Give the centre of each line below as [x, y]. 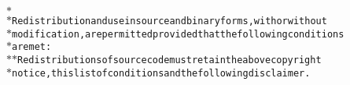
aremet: [32, 47]
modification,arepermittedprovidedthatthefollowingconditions [178, 34]
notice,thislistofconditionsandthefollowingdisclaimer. [161, 73]
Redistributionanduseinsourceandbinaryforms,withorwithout [169, 21]
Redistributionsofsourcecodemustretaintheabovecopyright [169, 60]
